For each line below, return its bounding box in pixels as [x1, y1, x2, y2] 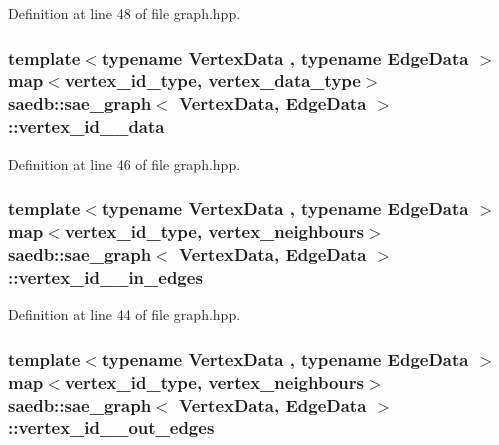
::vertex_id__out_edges [8, 415, 215, 440]
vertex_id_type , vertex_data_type [64, 68, 361, 93]
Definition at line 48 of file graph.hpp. [8, 3, 241, 23]
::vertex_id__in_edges [8, 264, 203, 289]
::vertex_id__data [8, 114, 165, 139]
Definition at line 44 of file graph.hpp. [8, 304, 241, 325]
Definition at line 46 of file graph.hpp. [8, 153, 241, 174]
